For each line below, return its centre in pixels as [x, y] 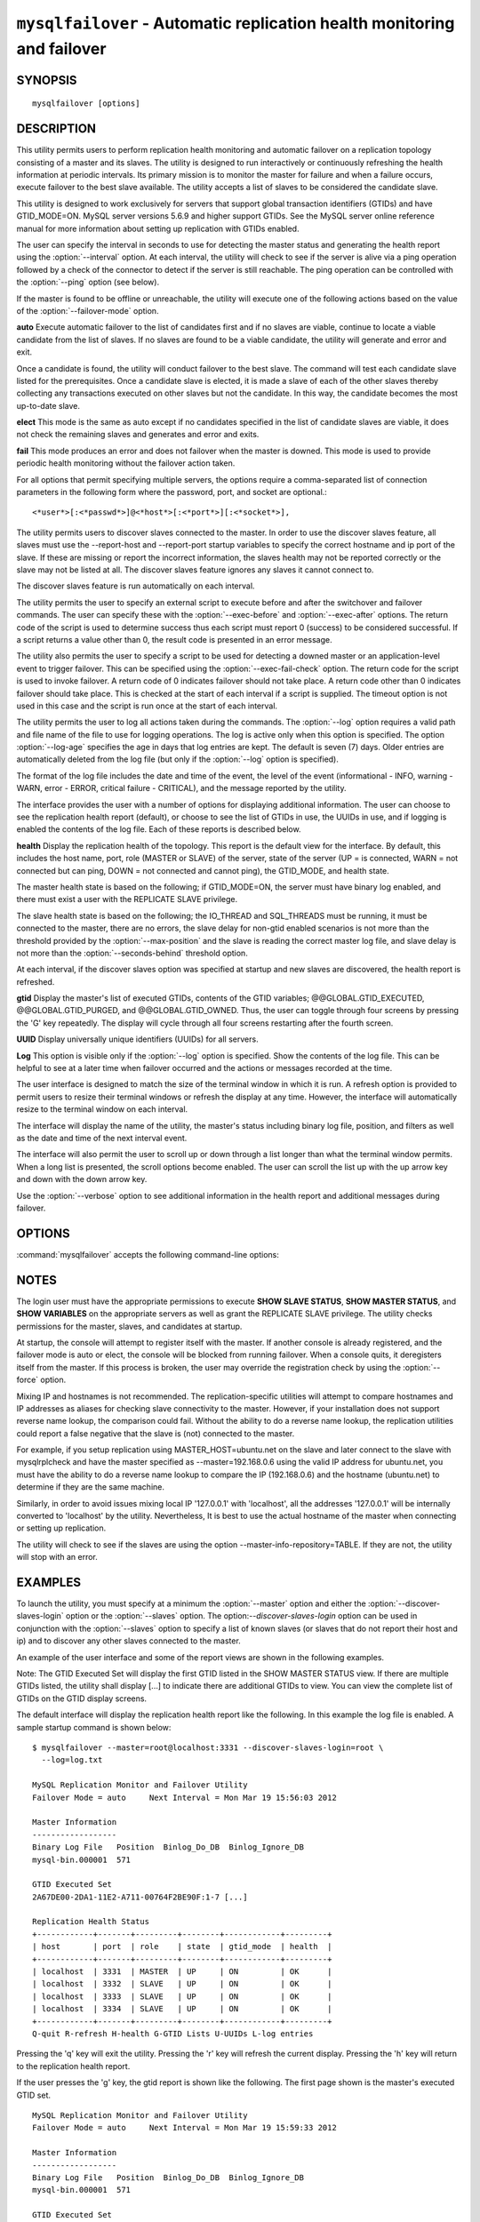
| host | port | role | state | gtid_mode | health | [182, 1947]
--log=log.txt [72, 1760]
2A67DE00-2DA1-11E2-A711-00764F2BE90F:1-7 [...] [140, 1897]
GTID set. [34, 2095]
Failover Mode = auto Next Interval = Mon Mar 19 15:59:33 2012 [184, 2128]
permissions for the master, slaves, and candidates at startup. [129, 1326]
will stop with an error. [57, 1557]
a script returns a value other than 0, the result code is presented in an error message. [174, 639]
